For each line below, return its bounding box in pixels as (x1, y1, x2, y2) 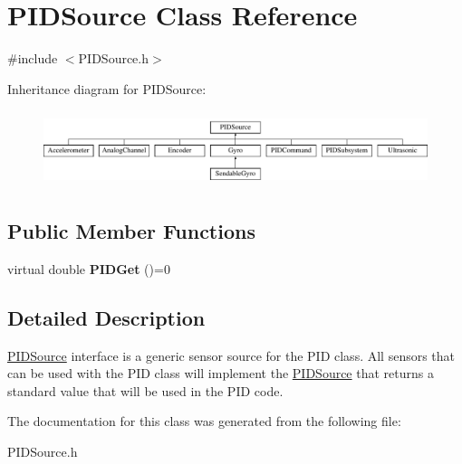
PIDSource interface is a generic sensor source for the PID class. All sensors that (7, 346, 456, 365)
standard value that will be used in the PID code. (7, 381, 284, 400)
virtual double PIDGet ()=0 (7, 259, 170, 278)
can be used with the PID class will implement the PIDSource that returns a (7, 364, 434, 383)
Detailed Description (7, 303, 206, 331)
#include (7, 49, 58, 68)
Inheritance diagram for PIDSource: (7, 79, 207, 98)
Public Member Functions (7, 217, 255, 245)
